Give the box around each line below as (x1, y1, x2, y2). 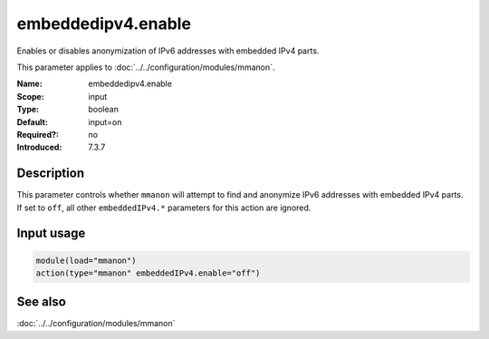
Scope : (16, 91, 44, 102)
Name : (16, 78, 43, 90)
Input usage (16, 226, 86, 241)
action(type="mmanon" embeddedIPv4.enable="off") (35, 267, 261, 278)
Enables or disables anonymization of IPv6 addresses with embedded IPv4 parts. (16, 45, 320, 56)
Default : (16, 116, 49, 127)
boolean (88, 104, 120, 115)
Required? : (16, 129, 59, 140)
